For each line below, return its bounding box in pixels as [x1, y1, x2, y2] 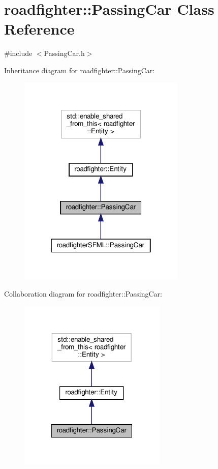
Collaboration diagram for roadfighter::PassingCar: [4, 288, 162, 299]
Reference [4, 18, 75, 39]
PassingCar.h [44, 48, 85, 58]
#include [4, 48, 33, 58]
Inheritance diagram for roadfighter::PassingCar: [4, 65, 155, 75]
